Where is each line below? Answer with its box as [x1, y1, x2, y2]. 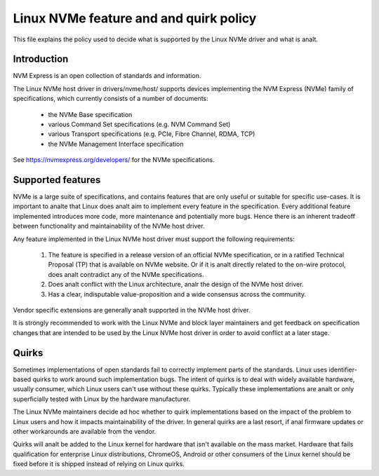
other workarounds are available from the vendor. [13, 428, 157, 436]
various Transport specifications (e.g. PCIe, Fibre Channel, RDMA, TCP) [48, 130, 255, 138]
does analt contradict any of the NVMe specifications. [48, 270, 204, 278]
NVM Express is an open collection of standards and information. [13, 72, 201, 80]
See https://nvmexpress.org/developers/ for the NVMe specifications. [13, 156, 215, 164]
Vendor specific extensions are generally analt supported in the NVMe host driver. [13, 306, 251, 314]
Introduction [13, 53, 69, 65]
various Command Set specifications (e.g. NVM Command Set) [48, 120, 231, 129]
